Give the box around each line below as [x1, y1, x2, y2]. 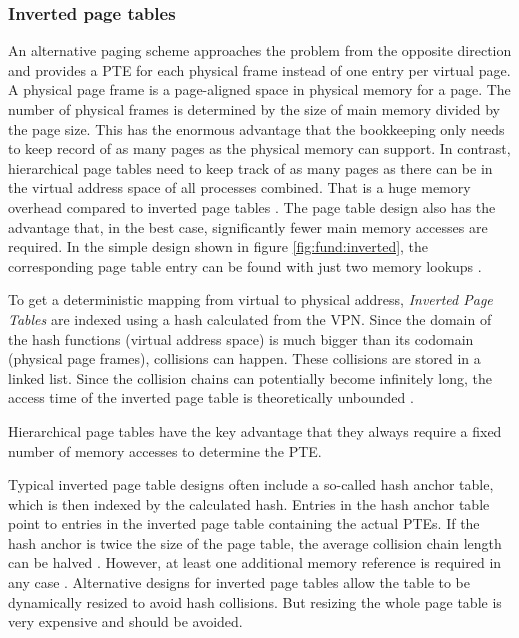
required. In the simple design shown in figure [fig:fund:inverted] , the [8, 236, 429, 257]
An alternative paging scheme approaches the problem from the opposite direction [8, 40, 512, 61]
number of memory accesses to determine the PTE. [8, 440, 322, 461]
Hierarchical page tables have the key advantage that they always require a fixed [8, 420, 502, 441]
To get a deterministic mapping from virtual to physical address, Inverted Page [8, 289, 493, 310]
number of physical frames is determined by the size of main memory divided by [8, 99, 500, 119]
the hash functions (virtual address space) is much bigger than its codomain [8, 328, 474, 349]
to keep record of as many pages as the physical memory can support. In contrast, [8, 138, 511, 159]
